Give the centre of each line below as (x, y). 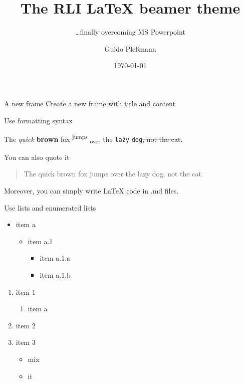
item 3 (26, 342)
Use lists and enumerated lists (50, 207)
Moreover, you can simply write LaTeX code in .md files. (91, 191)
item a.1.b (55, 275)
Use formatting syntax (38, 120)
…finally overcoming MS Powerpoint (130, 32)
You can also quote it (37, 157)
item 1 (26, 292)
